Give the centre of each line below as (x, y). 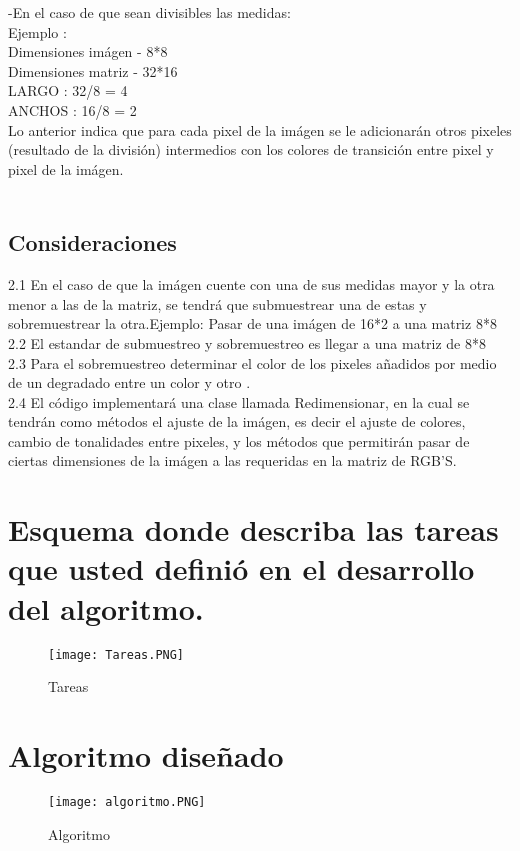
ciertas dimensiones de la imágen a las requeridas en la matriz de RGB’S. (232, 460)
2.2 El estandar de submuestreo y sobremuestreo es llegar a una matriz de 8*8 (247, 342)
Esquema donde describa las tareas (253, 529)
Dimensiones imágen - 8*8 (88, 51)
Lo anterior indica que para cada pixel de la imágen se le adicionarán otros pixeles (260, 129)
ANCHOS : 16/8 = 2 (72, 109)
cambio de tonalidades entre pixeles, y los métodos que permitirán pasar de (239, 440)
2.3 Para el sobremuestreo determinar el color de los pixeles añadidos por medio (252, 362)
